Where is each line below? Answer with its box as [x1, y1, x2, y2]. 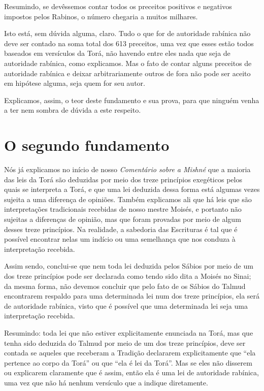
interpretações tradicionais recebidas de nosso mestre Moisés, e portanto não [4, 204, 242, 214]
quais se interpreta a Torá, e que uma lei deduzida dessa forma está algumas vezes [4, 184, 260, 194]
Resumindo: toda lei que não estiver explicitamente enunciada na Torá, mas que [4, 327, 253, 338]
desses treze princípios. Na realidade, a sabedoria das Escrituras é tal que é [4, 223, 238, 234]
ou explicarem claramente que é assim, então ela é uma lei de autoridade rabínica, [4, 367, 259, 378]
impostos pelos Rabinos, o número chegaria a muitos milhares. [4, 11, 198, 21]
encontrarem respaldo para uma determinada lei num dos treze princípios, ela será [4, 290, 260, 301]
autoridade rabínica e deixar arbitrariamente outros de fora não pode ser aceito [4, 68, 251, 78]
